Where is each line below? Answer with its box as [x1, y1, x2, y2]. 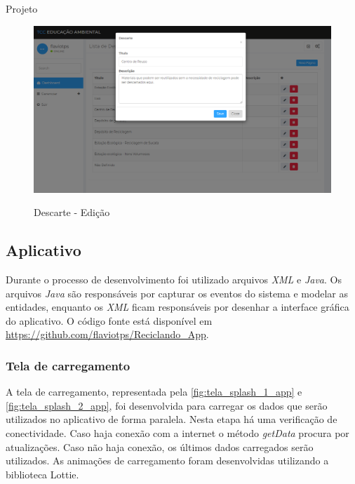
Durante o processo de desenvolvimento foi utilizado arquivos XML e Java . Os [6, 272, 342, 287]
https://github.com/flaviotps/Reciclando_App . [6, 327, 209, 342]
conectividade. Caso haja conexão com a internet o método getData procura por [6, 426, 349, 441]
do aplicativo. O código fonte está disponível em [6, 313, 213, 328]
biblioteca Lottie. [6, 466, 79, 481]
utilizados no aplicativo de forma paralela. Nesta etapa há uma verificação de [6, 412, 337, 426]
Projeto [6, 1, 38, 15]
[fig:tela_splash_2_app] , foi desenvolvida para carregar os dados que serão [6, 398, 328, 412]
